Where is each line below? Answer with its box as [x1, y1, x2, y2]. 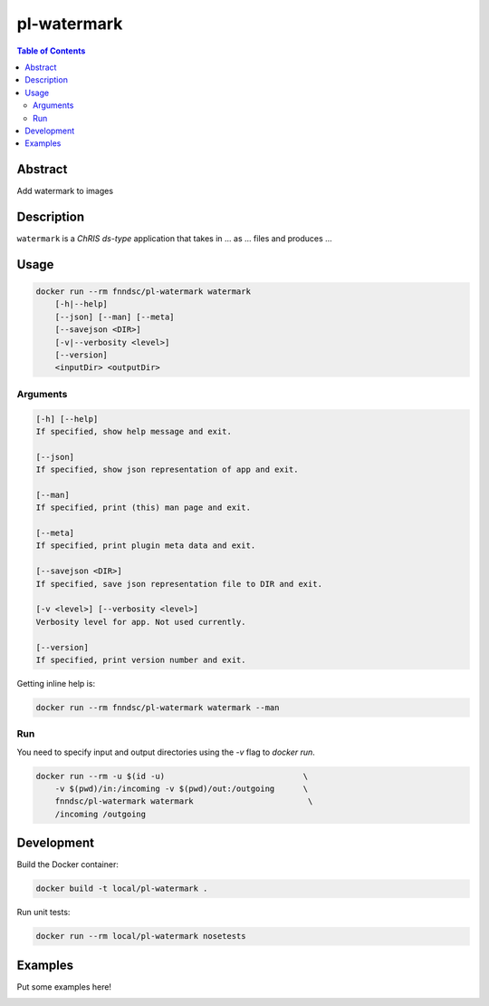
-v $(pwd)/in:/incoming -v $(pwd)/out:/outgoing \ [54, 784, 309, 794]
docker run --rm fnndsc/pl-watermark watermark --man [35, 702, 280, 712]
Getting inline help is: [16, 678, 95, 689]
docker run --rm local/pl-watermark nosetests [35, 931, 246, 942]
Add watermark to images [16, 186, 113, 197]
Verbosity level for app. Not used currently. [35, 617, 246, 627]
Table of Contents [16, 45, 86, 56]
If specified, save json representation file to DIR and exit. [35, 579, 323, 589]
